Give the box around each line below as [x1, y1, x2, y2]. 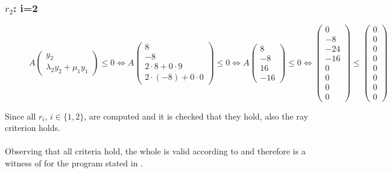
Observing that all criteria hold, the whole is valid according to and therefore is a [5, 145, 306, 157]
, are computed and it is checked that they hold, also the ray [84, 109, 308, 122]
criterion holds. [5, 121, 60, 134]
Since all [5, 109, 36, 122]
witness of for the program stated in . [5, 156, 144, 169]
